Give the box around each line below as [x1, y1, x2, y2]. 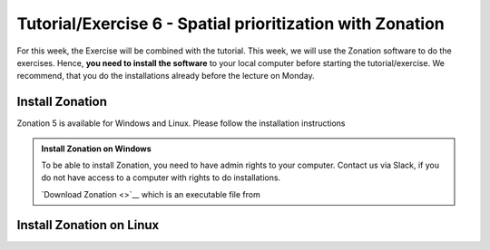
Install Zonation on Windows [41, 143, 152, 154]
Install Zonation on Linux [16, 217, 160, 233]
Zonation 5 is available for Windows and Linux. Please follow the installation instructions [16, 118, 346, 129]
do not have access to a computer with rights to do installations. [41, 172, 281, 183]
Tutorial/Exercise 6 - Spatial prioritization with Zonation [16, 14, 445, 34]
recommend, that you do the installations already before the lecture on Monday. [16, 71, 315, 82]
